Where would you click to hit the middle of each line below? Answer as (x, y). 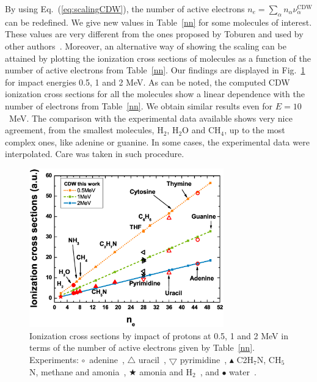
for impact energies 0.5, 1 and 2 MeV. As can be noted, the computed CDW (148, 82)
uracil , (152, 359)
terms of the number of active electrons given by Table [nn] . (142, 347)
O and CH (202, 130)
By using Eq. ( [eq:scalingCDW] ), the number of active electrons (125, 9)
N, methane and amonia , (78, 371)
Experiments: (54, 359)
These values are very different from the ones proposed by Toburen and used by (154, 34)
